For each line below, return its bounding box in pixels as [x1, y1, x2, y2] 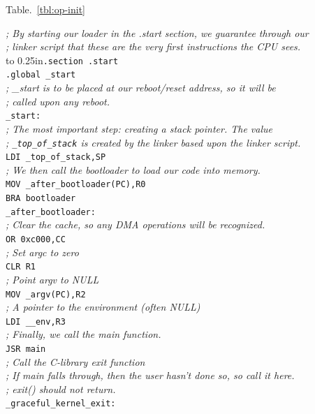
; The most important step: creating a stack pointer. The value [6, 121, 272, 135]
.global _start [6, 70, 76, 80]
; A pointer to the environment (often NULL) [6, 300, 200, 314]
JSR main [6, 344, 46, 354]
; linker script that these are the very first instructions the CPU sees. [6, 39, 301, 54]
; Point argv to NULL [6, 272, 99, 286]
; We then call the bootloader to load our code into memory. [6, 162, 261, 177]
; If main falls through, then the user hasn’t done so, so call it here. [6, 368, 295, 383]
